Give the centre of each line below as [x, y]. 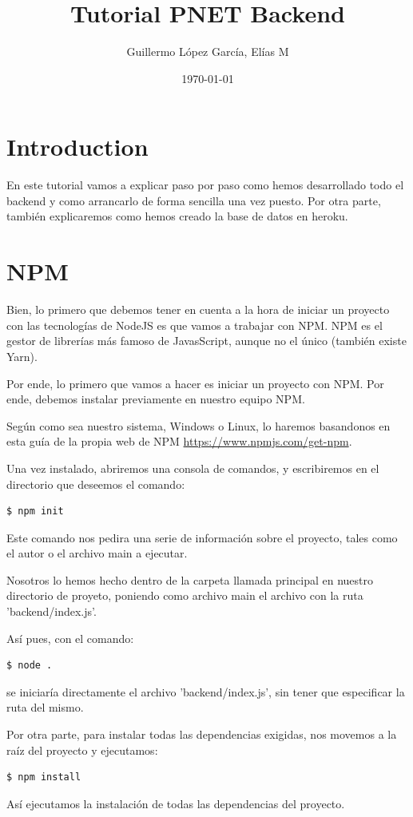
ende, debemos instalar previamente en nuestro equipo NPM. [156, 399]
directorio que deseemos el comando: [96, 484]
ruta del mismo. [45, 707]
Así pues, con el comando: [70, 638]
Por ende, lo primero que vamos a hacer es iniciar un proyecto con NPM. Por [195, 383]
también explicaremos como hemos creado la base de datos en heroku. [177, 216]
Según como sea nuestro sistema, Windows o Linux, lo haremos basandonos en [199, 425]
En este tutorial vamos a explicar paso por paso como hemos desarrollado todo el [205, 185]
